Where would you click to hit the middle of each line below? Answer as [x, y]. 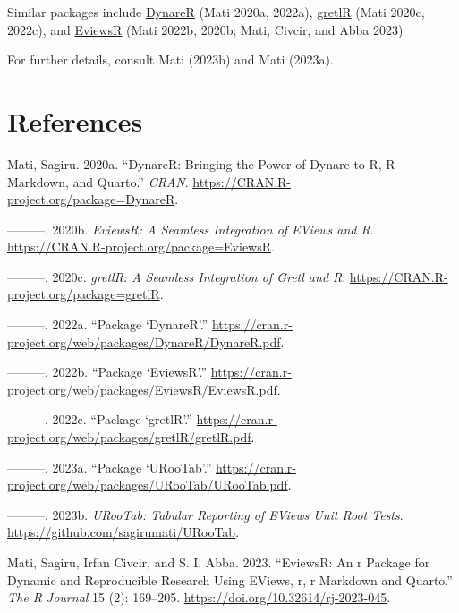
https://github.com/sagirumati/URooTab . [123, 532]
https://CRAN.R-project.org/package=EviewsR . [141, 247]
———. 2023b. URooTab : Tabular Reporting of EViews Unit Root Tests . [205, 514]
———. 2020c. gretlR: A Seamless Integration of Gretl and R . [177, 276]
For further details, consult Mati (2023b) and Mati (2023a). [170, 60]
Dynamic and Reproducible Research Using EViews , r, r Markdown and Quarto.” [230, 579]
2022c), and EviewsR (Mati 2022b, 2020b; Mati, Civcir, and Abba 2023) [205, 29]
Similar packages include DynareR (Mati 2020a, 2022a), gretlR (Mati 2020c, [216, 12]
